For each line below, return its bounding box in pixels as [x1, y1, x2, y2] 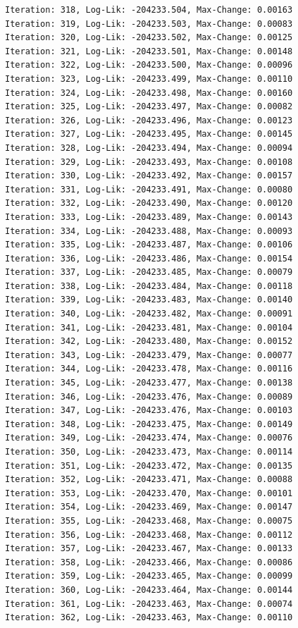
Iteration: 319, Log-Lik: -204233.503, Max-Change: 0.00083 [5, 18, 293, 29]
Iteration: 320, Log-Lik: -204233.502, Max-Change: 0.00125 [5, 32, 293, 43]
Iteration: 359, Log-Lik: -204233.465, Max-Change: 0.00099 [5, 571, 293, 581]
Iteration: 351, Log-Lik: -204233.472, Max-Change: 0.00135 [5, 460, 293, 471]
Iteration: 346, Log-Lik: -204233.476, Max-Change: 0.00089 [5, 391, 293, 402]
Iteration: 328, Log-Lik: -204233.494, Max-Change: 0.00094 [5, 142, 293, 153]
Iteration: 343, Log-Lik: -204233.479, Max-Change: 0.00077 [5, 350, 293, 360]
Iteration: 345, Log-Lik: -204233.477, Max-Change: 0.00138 [5, 378, 293, 388]
